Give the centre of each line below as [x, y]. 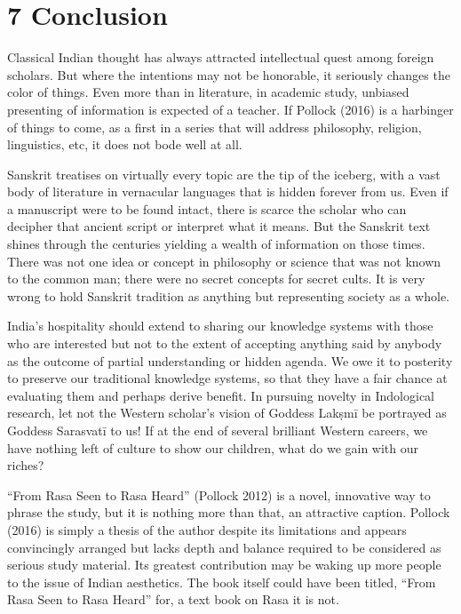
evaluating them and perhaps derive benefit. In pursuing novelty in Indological [221, 395]
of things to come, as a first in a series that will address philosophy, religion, [215, 127]
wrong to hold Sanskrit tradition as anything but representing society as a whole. [229, 295]
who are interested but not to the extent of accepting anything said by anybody [225, 343]
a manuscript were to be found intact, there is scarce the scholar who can [207, 208]
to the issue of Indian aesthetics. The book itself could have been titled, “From [222, 582]
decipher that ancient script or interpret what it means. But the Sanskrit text [219, 226]
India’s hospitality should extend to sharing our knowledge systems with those [220, 326]
